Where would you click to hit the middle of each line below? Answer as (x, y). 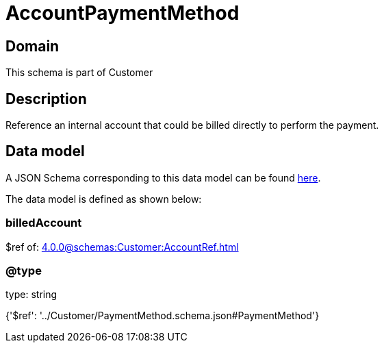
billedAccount (44, 223)
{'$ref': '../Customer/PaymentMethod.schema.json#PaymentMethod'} (163, 316)
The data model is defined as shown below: (104, 199)
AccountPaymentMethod (123, 13)
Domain (33, 46)
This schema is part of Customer (79, 73)
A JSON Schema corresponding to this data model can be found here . (163, 177)
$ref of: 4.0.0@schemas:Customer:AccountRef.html (122, 247)
